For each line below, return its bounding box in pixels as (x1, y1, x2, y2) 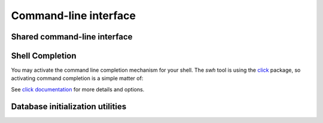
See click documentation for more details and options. (11, 85, 145, 93)
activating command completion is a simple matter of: (11, 75, 144, 82)
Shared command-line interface (11, 32, 133, 42)
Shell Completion (11, 51, 77, 61)
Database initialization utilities (11, 102, 127, 112)
